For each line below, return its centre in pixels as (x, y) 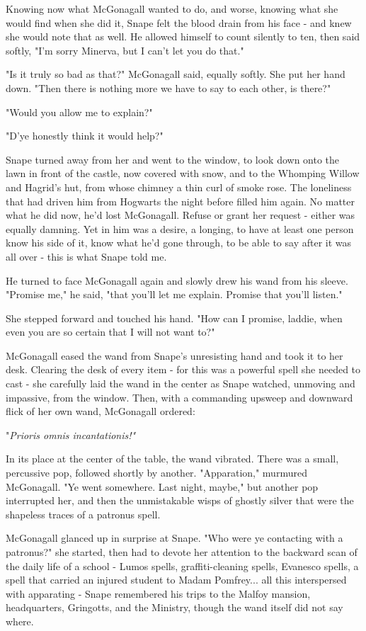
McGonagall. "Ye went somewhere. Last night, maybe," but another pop (162, 486)
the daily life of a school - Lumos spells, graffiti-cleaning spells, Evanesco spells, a (182, 565)
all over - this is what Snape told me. (86, 256)
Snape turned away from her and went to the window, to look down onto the (173, 159)
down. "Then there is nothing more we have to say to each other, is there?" (168, 87)
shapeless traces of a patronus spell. (83, 514)
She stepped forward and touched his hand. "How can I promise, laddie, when (174, 318)
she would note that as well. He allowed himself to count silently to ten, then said (183, 36)
